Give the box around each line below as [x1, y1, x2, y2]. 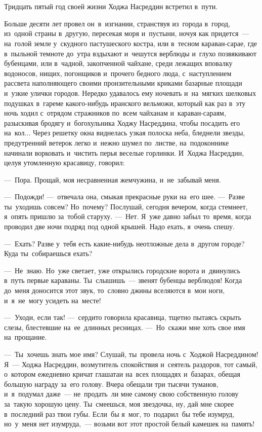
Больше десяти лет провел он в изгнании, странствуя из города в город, [4, 18, 231, 28]
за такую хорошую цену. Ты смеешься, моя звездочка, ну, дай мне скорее [4, 398, 234, 409]
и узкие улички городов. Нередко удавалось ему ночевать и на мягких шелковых [4, 87, 256, 98]
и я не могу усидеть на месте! [4, 295, 101, 305]
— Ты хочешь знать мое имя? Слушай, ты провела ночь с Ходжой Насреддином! [4, 349, 258, 359]
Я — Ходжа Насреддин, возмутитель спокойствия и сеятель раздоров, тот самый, [4, 358, 257, 369]
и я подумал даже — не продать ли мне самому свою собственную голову [4, 388, 239, 399]
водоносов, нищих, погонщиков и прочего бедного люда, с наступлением [4, 67, 232, 78]
